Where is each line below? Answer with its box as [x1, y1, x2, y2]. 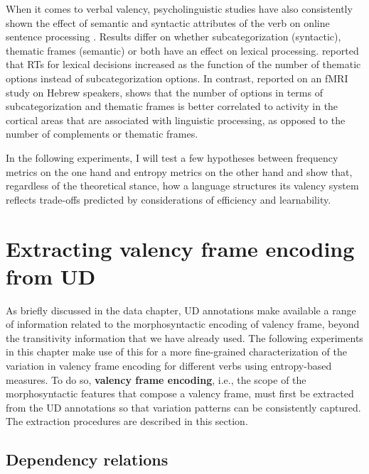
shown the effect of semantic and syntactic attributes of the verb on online [6, 15, 330, 30]
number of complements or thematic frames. [6, 126, 198, 141]
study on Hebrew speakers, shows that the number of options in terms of [6, 84, 323, 99]
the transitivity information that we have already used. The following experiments [6, 330, 363, 345]
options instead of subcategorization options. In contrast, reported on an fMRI [6, 70, 348, 85]
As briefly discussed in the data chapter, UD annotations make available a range [6, 302, 356, 317]
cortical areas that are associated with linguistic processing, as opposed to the [6, 112, 346, 127]
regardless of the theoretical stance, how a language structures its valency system [6, 178, 359, 193]
